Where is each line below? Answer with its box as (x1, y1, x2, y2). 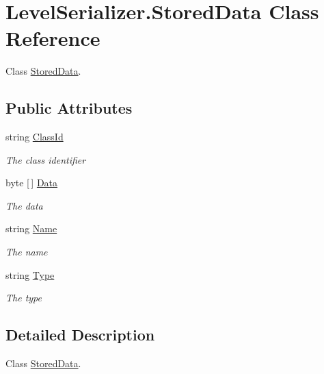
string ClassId (5, 129, 64, 144)
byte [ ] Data (5, 175, 58, 190)
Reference (5, 24, 100, 52)
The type (5, 290, 42, 305)
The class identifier (5, 152, 86, 166)
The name (5, 245, 48, 259)
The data (5, 198, 43, 212)
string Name (5, 221, 57, 236)
